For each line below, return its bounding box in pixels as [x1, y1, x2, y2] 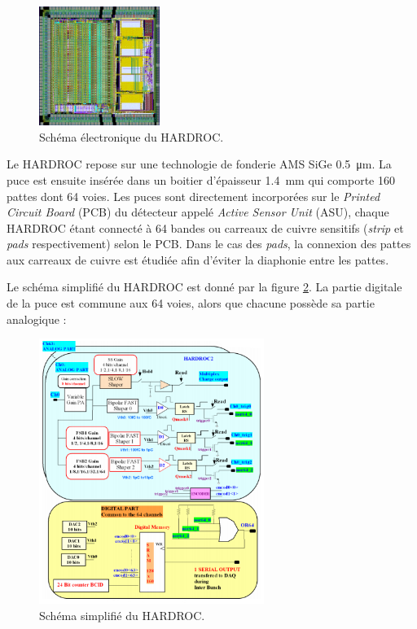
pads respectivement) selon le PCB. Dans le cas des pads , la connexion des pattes [7, 235, 411, 252]
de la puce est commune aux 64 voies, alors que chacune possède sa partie [7, 295, 375, 312]
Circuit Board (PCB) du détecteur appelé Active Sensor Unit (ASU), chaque [7, 203, 389, 221]
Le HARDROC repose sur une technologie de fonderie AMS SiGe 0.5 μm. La [7, 155, 392, 173]
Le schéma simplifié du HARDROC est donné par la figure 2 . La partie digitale [7, 278, 402, 295]
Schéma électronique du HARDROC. [39, 128, 224, 145]
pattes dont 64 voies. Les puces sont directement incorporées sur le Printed [7, 187, 380, 204]
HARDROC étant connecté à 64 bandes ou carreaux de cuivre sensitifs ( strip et [7, 219, 404, 236]
